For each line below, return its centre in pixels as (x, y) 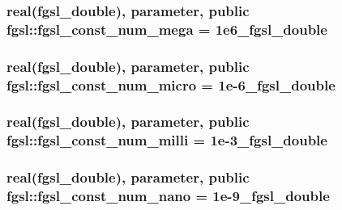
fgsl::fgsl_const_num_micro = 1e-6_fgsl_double (171, 84)
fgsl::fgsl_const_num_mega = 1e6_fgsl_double (167, 29)
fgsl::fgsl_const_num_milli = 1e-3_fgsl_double (167, 140)
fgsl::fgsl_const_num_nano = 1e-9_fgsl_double (168, 196)
